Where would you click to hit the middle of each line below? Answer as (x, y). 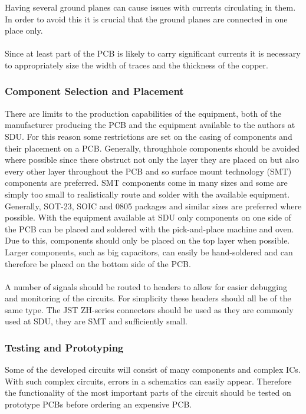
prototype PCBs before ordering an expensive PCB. (98, 404)
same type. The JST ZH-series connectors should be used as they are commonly (149, 309)
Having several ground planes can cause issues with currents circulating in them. (150, 7)
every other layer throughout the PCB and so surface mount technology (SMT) (148, 171)
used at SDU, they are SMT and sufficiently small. (96, 321)
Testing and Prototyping (64, 347)
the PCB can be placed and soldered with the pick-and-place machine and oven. (149, 229)
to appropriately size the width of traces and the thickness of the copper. (136, 65)
